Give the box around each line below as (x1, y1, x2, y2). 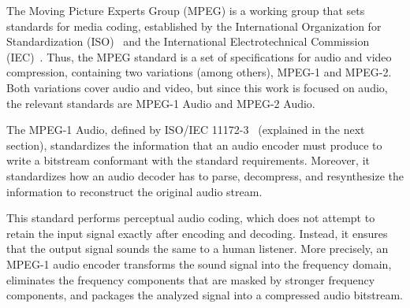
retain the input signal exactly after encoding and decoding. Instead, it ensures (6, 225, 388, 241)
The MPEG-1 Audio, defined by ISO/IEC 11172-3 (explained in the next (6, 121, 365, 138)
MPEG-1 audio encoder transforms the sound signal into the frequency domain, (6, 255, 392, 272)
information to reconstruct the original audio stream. (6, 183, 263, 199)
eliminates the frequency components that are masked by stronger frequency (6, 271, 375, 288)
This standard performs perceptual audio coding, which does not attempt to (6, 210, 375, 226)
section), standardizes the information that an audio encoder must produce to (6, 136, 382, 153)
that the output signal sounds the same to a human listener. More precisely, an (6, 240, 389, 257)
